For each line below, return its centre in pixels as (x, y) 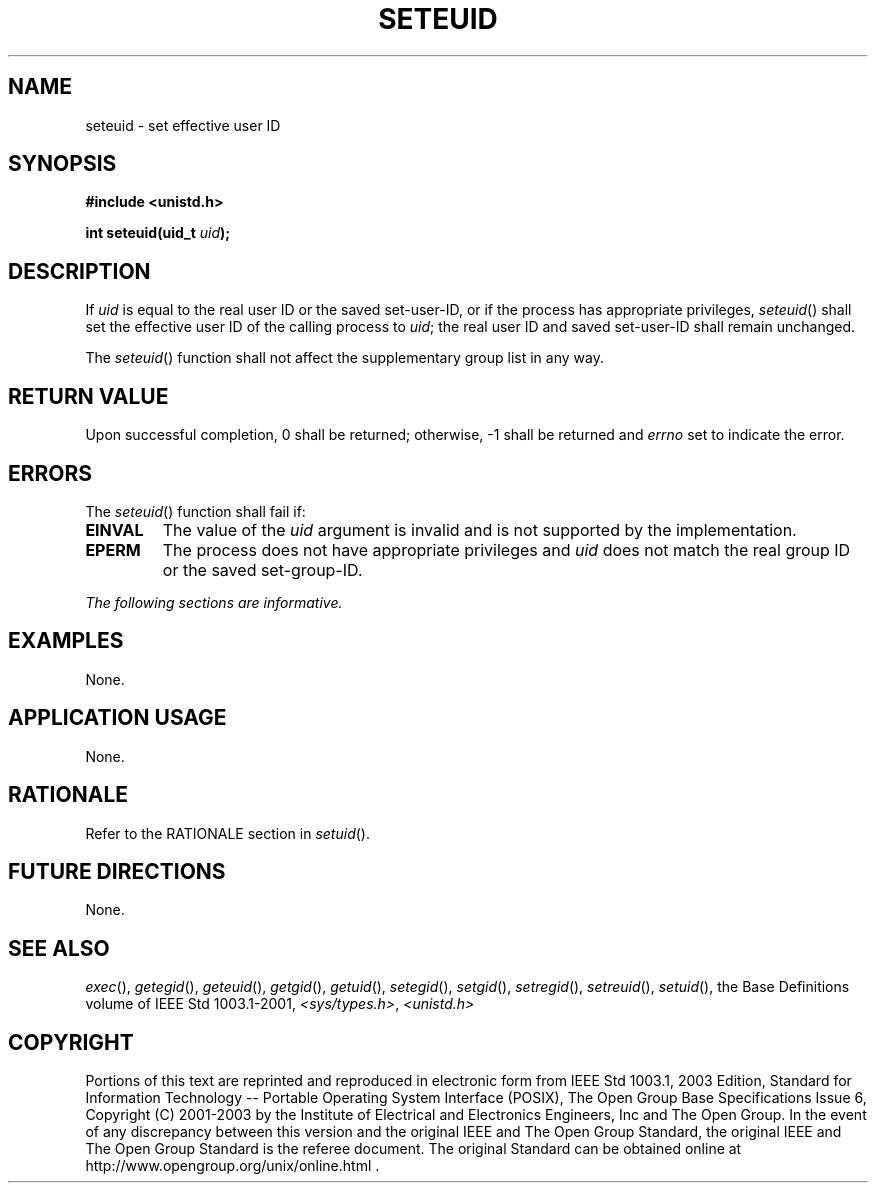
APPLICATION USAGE (117, 718)
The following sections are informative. (214, 602)
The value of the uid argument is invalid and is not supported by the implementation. (479, 529)
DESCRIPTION (79, 271)
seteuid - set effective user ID (183, 125)
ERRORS (50, 473)
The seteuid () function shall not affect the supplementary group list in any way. (344, 358)
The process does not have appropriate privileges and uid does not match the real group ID (506, 549)
